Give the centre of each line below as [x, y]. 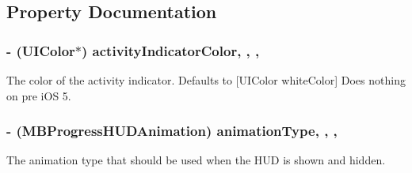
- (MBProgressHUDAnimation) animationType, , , [172, 131]
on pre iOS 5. [39, 95]
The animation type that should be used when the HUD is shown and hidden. [196, 160]
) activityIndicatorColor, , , [171, 50]
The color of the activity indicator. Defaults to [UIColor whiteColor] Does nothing [206, 80]
